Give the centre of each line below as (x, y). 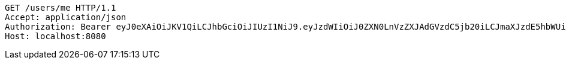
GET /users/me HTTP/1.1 (61, 8)
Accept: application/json (66, 17)
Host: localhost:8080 (55, 36)
